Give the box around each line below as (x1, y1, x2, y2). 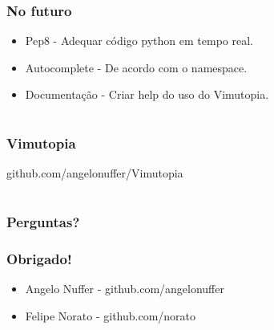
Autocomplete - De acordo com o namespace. (25, 59, 248, 75)
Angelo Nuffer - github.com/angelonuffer (25, 280, 224, 297)
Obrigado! (6, 249, 72, 269)
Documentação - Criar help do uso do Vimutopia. (25, 86, 269, 103)
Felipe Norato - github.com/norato (25, 308, 196, 324)
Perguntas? (6, 212, 80, 232)
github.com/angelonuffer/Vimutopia (6, 165, 183, 181)
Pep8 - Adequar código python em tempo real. (25, 32, 253, 49)
